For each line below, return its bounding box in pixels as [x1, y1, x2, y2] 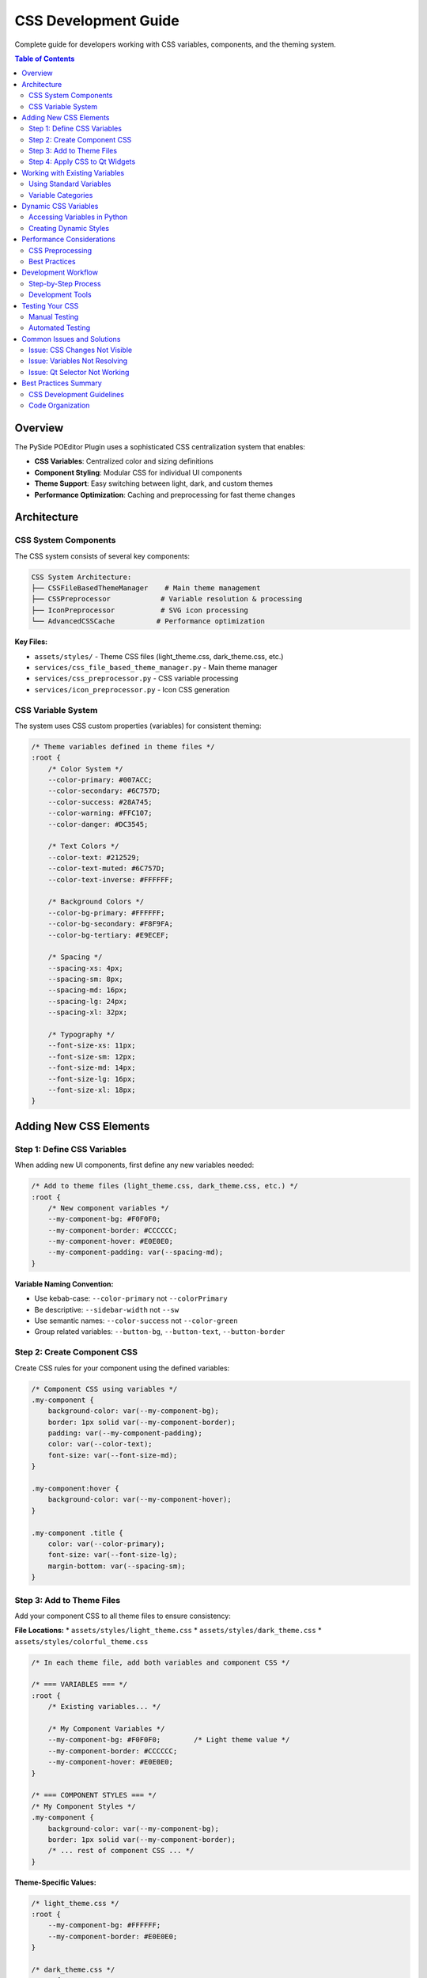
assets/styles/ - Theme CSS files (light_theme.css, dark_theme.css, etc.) [34, 651, 284, 661]
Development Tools [28, 290, 92, 300]
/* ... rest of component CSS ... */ [47, 1846, 195, 1855]
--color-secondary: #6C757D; [47, 786, 161, 795]
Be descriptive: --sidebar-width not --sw [34, 1305, 179, 1314]
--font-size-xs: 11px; [47, 1041, 136, 1050]
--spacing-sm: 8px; [47, 975, 124, 984]
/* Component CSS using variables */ [31, 1385, 178, 1393]
